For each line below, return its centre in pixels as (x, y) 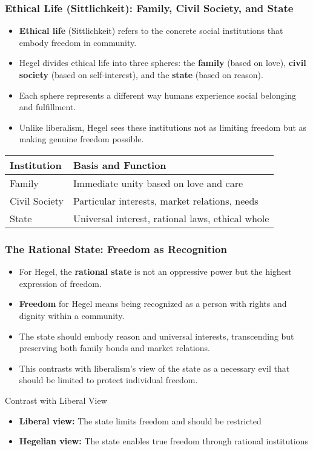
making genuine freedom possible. (81, 139)
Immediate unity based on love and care (158, 183)
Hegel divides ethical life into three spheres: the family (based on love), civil (163, 63)
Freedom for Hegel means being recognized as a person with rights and (153, 304)
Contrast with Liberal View (56, 400)
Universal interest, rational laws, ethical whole (171, 218)
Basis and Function (120, 165)
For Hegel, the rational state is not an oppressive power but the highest (155, 272)
